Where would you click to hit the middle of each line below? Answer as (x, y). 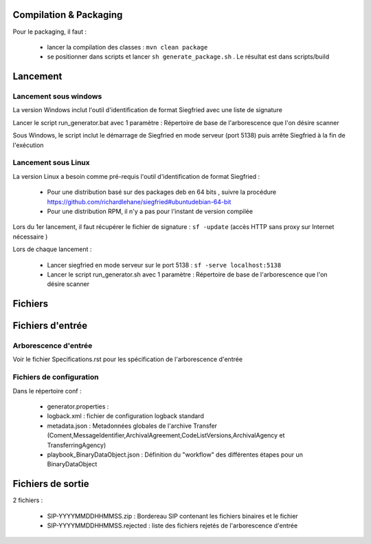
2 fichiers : (28, 500)
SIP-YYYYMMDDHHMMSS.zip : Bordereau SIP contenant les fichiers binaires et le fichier (172, 516)
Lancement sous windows (57, 96)
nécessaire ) (30, 237)
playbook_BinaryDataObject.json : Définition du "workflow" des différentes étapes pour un (175, 455)
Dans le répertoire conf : (47, 391)
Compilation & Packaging (68, 15)
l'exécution (28, 145)
